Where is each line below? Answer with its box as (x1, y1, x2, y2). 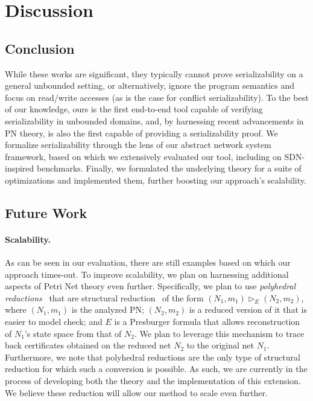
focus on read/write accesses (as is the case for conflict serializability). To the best (5, 91, 309, 103)
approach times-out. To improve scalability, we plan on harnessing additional (5, 268, 289, 280)
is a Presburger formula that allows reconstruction (114, 315, 300, 328)
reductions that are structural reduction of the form (5, 291, 204, 304)
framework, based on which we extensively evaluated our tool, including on (5, 150, 282, 162)
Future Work (5, 203, 87, 222)
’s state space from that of (24, 327, 122, 339)
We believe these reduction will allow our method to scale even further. (5, 386, 268, 399)
